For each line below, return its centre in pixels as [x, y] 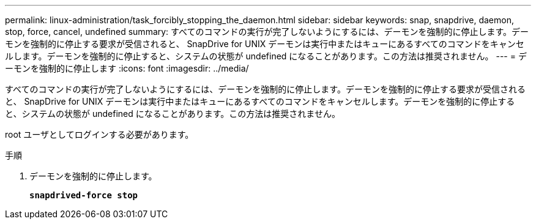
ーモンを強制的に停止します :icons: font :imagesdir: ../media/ [127, 68]
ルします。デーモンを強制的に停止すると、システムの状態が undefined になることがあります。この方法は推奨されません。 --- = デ [266, 56]
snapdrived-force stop [84, 195]
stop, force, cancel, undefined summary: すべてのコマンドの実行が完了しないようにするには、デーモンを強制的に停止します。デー [267, 32]
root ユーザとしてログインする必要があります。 [99, 134]
